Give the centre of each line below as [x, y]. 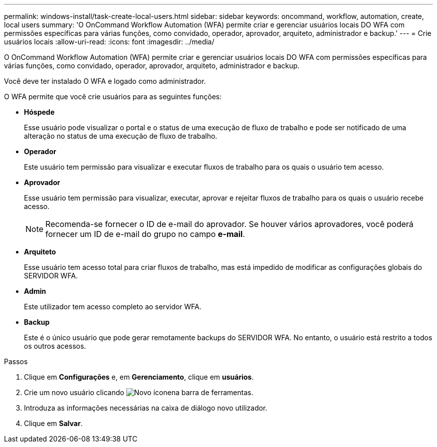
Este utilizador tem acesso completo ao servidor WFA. [113, 307]
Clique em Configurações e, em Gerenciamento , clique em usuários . [139, 377]
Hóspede [39, 112]
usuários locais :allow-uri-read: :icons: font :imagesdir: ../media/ [109, 42]
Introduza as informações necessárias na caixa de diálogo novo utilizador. [146, 408]
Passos [16, 361]
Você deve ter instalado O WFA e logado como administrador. [105, 81]
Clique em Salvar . [53, 423]
